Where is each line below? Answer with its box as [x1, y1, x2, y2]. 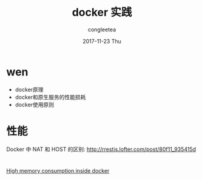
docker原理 [15, 86, 44, 93]
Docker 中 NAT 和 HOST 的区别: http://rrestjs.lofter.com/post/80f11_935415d [6, 146, 196, 153]
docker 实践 [72, 5, 132, 19]
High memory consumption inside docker [6, 167, 110, 174]
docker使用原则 [15, 101, 55, 108]
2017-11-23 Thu [82, 37, 121, 45]
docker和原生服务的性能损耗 [15, 93, 86, 100]
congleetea [87, 25, 116, 33]
